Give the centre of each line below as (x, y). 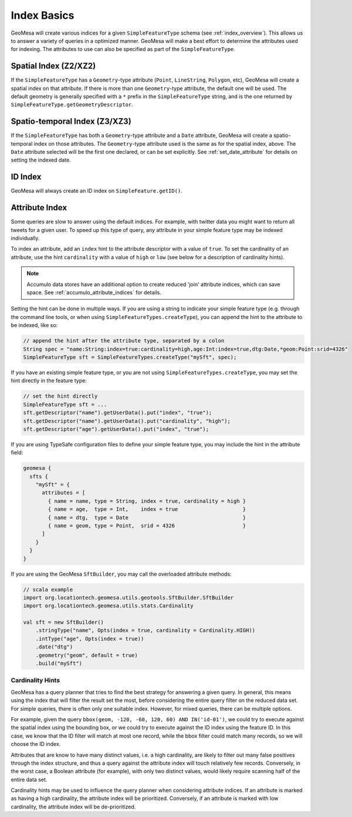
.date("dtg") (54, 647)
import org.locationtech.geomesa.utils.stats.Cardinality (108, 606)
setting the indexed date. (41, 160)
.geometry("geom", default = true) (87, 655)
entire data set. (29, 779)
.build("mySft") (59, 663)
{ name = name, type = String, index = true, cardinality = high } (147, 501)
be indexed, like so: (34, 325)
